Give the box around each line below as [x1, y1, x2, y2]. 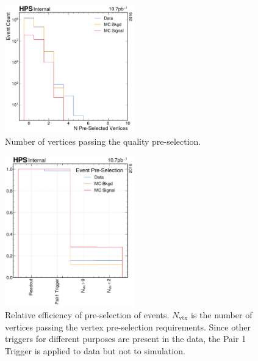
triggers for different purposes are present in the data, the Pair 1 [5, 332, 246, 345]
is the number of [190, 308, 253, 321]
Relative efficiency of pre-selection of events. [5, 308, 170, 321]
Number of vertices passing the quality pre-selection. [5, 134, 201, 147]
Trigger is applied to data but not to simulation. [5, 344, 185, 357]
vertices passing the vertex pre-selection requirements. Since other [5, 320, 251, 333]
